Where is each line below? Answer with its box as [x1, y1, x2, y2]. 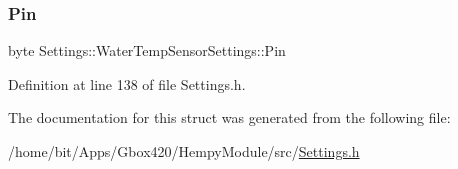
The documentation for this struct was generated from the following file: [8, 107, 451, 128]
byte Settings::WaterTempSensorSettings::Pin [8, 40, 286, 61]
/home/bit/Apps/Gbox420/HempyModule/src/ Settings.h [8, 141, 360, 161]
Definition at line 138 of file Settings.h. [8, 73, 246, 94]
